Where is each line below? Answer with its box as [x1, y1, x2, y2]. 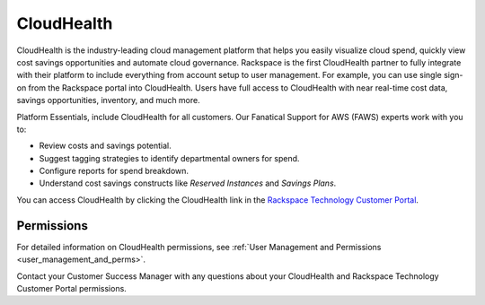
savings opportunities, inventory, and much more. [16, 95, 201, 106]
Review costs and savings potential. [39, 140, 172, 152]
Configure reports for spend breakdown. [39, 166, 189, 177]
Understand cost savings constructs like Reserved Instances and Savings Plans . [39, 178, 337, 188]
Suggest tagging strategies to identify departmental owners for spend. [39, 152, 300, 163]
